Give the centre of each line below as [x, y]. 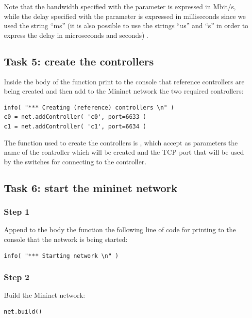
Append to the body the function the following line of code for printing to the [120, 230]
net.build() [23, 311]
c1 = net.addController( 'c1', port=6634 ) [75, 126]
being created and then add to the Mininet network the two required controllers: [124, 91]
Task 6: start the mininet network [91, 187]
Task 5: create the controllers [79, 61]
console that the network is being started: [66, 239]
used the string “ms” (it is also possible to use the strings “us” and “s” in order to [126, 25]
